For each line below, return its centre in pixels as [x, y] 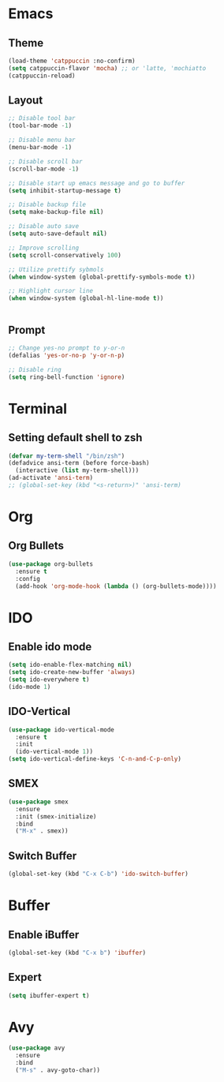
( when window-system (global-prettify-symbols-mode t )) [102, 277]
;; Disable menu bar [42, 140]
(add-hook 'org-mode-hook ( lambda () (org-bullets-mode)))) [116, 586]
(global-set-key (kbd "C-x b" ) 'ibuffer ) [77, 953]
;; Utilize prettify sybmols [56, 269]
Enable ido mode [50, 647]
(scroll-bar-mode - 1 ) [44, 169]
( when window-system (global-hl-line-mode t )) [86, 298]
